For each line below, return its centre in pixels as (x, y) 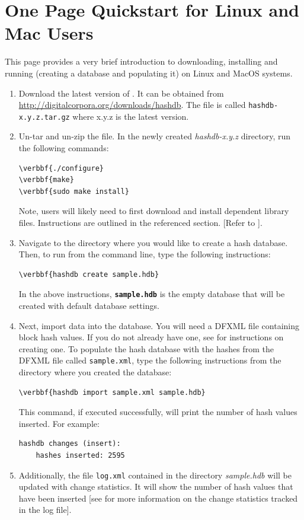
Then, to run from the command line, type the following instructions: (145, 254)
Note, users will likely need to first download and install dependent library (154, 211)
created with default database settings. (89, 305)
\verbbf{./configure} (61, 168)
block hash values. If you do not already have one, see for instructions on (151, 337)
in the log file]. (45, 510)
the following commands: (64, 148)
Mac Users (49, 33)
